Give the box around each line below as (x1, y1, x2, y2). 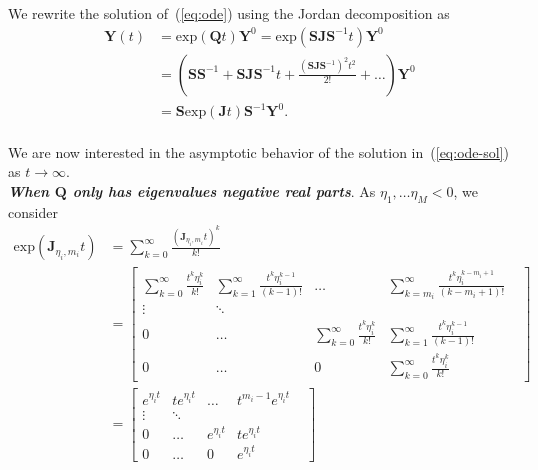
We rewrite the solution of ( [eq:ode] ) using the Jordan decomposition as (8, 3, 450, 23)
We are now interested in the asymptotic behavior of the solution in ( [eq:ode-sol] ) (8, 141, 509, 162)
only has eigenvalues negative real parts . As (72, 180, 376, 201)
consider (8, 201, 58, 222)
